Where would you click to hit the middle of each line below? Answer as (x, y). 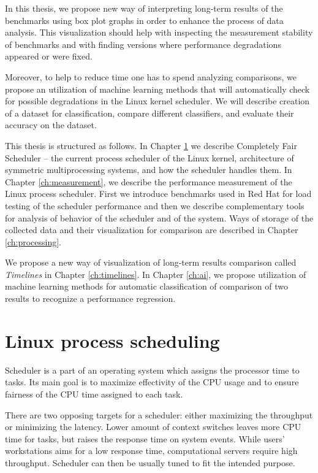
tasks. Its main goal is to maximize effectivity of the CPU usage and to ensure (152, 382)
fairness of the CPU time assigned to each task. (94, 394)
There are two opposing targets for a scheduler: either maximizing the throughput (159, 414)
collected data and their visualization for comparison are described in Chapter (152, 230)
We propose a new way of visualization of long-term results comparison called (151, 262)
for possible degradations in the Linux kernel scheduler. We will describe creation (157, 101)
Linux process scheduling (112, 340)
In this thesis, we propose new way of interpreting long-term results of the (144, 8)
